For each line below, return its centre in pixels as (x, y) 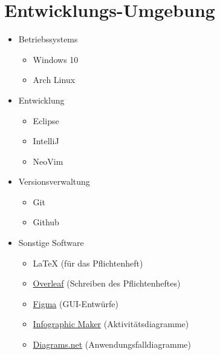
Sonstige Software (51, 243)
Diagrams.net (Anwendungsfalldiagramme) (112, 344)
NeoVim (48, 161)
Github (46, 222)
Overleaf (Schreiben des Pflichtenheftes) (107, 283)
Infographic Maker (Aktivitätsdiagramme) (111, 324)
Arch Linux (54, 80)
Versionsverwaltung (54, 181)
